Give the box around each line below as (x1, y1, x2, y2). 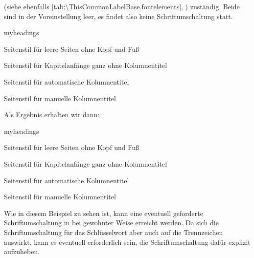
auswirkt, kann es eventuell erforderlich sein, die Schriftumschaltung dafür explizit (4, 236, 251, 247)
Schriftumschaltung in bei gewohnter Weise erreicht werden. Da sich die (4, 217, 219, 228)
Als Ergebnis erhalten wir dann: (4, 109, 100, 120)
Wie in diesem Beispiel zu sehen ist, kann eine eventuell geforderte (4, 208, 203, 218)
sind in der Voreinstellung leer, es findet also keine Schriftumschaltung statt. (4, 11, 233, 21)
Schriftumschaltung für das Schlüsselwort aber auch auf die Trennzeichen (4, 227, 223, 237)
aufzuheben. (4, 246, 40, 257)
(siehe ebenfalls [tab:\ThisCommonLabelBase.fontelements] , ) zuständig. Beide (4, 1, 240, 11)
